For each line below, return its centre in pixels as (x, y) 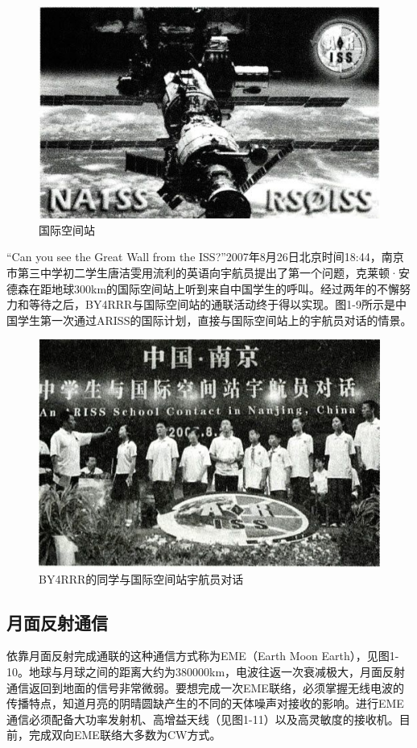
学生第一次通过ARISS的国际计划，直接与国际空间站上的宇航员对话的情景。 (215, 320)
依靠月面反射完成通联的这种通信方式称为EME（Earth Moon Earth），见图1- (203, 656)
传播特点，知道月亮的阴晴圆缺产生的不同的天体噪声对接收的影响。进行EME (205, 703)
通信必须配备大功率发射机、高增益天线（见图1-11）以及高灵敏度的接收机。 (203, 719)
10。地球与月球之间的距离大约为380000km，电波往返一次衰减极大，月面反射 (206, 672)
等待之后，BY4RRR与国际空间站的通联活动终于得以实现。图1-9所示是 (212, 304)
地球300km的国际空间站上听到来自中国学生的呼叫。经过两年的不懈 (225, 288)
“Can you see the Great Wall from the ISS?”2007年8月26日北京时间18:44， (194, 257)
